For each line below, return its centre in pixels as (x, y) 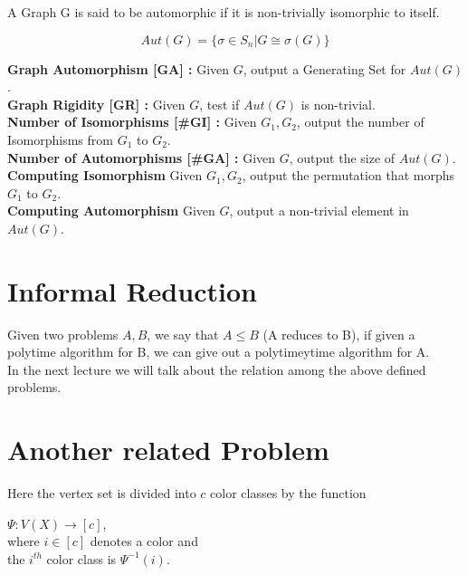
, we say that (183, 334)
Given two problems (63, 334)
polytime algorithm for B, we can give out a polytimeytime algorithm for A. (219, 352)
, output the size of (342, 157)
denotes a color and (144, 541)
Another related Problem (168, 450)
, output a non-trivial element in (319, 211)
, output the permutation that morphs (348, 175)
